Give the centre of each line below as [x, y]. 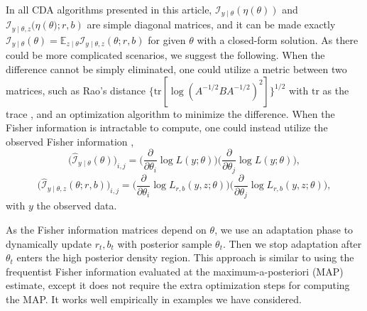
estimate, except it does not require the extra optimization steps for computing [178, 285]
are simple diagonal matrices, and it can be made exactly [211, 24]
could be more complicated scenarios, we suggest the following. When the [165, 55]
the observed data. [77, 206]
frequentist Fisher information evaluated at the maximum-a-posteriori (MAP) [175, 271]
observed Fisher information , [70, 141]
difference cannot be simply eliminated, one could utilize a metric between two [176, 69]
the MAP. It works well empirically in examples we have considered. [154, 299]
